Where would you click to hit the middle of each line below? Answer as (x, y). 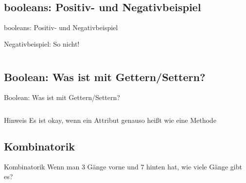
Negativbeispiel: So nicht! (42, 43)
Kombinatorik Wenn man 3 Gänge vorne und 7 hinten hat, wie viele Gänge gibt (123, 166)
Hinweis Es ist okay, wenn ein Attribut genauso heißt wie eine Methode (110, 120)
